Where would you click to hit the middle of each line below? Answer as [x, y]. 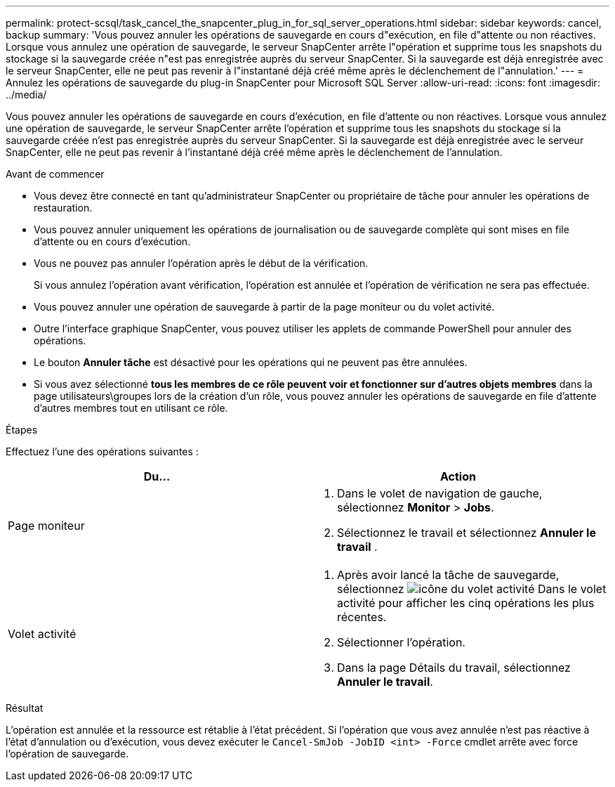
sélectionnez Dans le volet [472, 589]
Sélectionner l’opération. [401, 642]
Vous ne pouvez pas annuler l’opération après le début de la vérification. [201, 263]
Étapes [22, 430]
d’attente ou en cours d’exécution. [112, 241]
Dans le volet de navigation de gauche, [440, 493]
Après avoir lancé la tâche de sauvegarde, [448, 575]
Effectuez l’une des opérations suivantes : [102, 451]
